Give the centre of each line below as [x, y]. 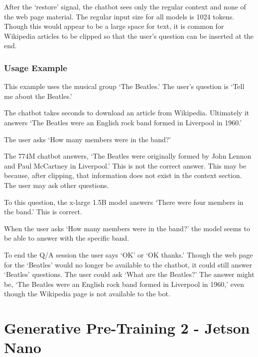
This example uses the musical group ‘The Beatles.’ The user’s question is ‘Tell [124, 86]
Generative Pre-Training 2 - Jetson [127, 328]
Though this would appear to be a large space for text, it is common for [114, 26]
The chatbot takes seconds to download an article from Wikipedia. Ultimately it [127, 113]
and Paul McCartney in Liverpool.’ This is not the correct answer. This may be [125, 165]
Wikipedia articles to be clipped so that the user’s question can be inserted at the [129, 36]
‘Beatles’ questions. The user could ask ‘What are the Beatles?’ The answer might [129, 274]
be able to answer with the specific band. [67, 238]
